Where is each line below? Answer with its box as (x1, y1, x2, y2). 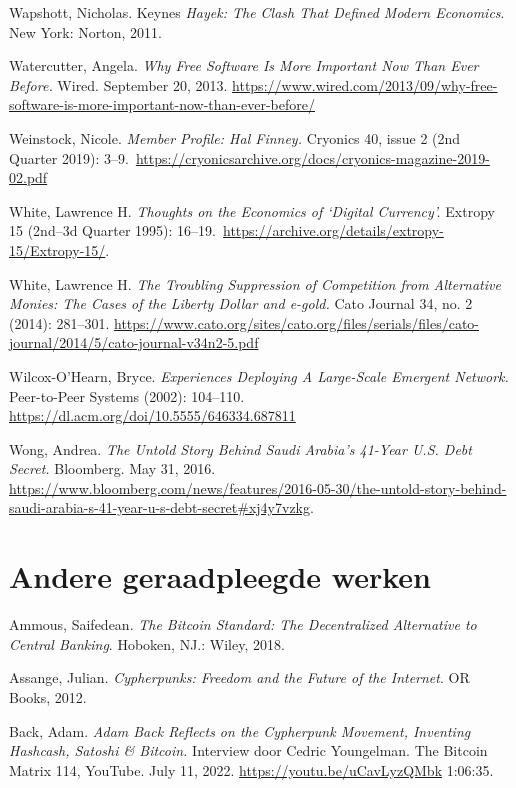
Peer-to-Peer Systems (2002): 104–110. (9, 385, 245, 406)
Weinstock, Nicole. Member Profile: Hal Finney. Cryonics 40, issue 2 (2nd (9, 127, 461, 148)
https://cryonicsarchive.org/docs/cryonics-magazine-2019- (135, 147, 490, 168)
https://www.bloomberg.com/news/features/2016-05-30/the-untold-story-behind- (9, 477, 507, 498)
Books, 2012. (9, 686, 87, 707)
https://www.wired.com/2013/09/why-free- (232, 74, 498, 95)
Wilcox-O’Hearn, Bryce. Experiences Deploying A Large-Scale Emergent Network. (9, 365, 509, 386)
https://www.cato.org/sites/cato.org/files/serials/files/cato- (114, 312, 480, 333)
